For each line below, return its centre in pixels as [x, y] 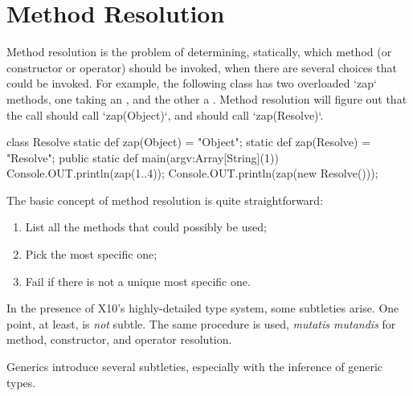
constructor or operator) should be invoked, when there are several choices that [202, 67]
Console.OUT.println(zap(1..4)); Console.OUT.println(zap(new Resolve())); [192, 173]
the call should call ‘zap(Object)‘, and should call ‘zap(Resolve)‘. [165, 114]
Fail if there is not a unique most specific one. [138, 281]
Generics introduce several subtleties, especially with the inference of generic [195, 367]
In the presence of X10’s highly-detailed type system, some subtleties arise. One [203, 308]
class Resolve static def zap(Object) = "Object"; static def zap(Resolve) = [189, 142]
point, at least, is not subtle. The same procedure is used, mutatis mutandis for [201, 323]
